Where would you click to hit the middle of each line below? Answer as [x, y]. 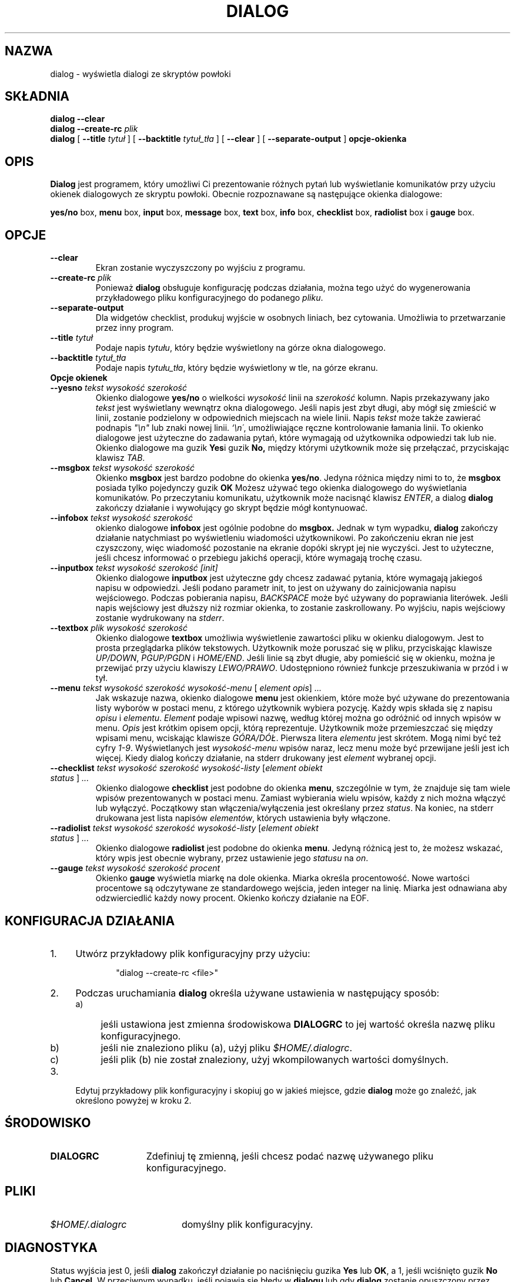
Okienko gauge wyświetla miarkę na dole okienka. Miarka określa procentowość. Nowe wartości [282, 878]
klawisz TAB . [120, 458]
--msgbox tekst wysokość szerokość [123, 468]
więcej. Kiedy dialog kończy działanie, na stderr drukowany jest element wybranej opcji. [266, 758]
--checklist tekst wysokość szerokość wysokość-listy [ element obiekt [186, 768]
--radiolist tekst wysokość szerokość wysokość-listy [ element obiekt [184, 828]
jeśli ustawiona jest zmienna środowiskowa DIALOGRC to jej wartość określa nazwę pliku [298, 1024]
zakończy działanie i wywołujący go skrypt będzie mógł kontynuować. [232, 508]
